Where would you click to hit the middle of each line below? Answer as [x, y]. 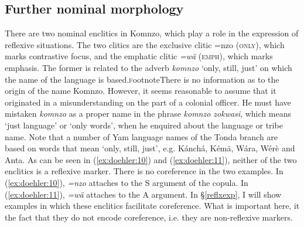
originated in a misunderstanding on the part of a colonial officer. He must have [148, 102]
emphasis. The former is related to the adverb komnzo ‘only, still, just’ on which [148, 67]
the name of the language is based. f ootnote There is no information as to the [142, 79]
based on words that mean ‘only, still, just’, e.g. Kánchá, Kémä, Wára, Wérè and [150, 148]
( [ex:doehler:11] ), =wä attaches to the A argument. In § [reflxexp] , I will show [143, 194]
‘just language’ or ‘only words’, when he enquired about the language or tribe [144, 125]
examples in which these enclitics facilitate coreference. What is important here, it [152, 206]
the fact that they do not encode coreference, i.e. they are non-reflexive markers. [149, 217]
